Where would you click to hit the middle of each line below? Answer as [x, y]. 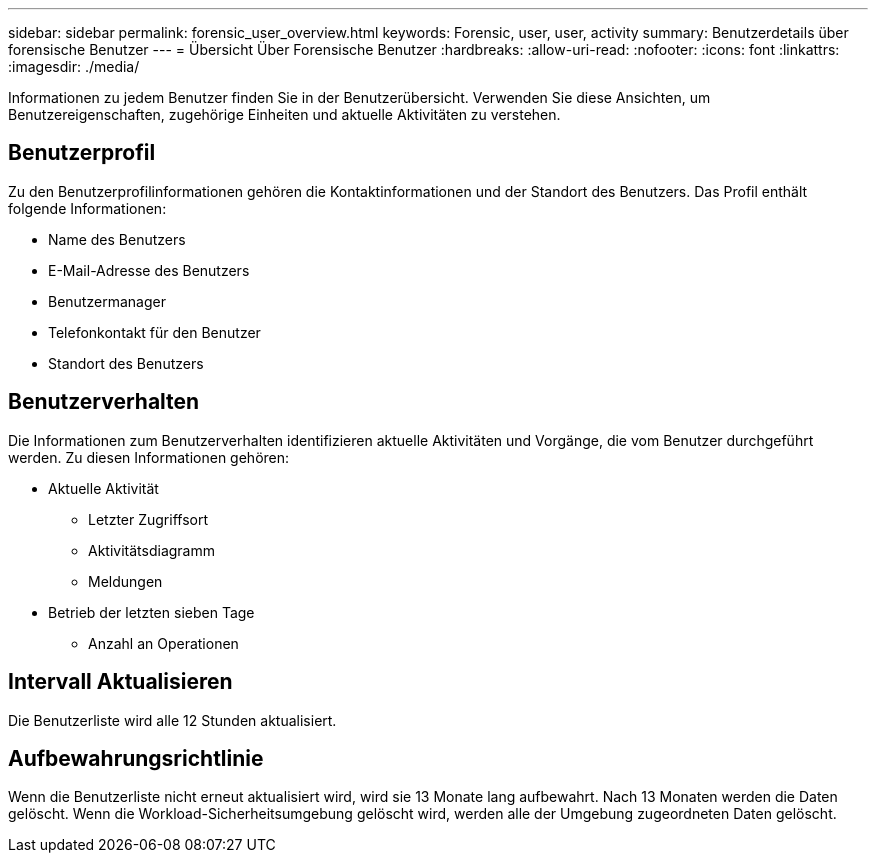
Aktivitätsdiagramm [151, 550]
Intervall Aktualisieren [120, 682]
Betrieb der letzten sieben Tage [151, 612]
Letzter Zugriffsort [148, 519]
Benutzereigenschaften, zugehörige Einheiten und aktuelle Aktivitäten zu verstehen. [284, 114]
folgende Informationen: [87, 208]
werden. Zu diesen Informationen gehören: [149, 457]
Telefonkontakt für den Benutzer [154, 332]
